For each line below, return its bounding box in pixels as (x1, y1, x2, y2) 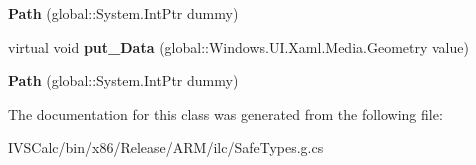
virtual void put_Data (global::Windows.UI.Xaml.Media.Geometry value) (8, 36, 469, 57)
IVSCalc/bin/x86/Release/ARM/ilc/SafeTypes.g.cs (8, 137, 324, 158)
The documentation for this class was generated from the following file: (8, 103, 443, 124)
